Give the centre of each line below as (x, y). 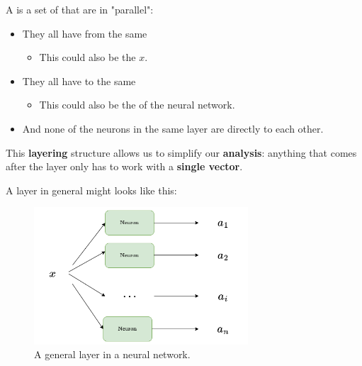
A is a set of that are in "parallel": (80, 9)
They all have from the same (85, 33)
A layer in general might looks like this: (91, 190)
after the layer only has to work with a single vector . (124, 166)
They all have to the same (79, 81)
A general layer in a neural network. (112, 354)
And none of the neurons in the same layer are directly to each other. (173, 128)
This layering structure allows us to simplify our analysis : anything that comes (181, 152)
